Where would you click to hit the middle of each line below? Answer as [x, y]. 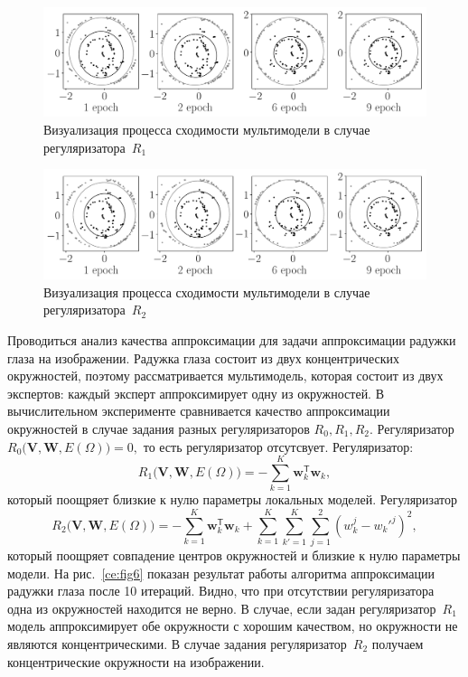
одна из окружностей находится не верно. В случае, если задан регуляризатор [222, 608]
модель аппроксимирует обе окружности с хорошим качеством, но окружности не [233, 626]
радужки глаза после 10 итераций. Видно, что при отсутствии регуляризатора [221, 591]
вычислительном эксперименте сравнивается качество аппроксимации [199, 411]
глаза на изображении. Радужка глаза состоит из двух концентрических [203, 357]
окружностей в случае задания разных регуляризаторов [159, 428]
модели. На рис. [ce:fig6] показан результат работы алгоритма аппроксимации [221, 573]
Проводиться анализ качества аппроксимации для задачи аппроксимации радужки [232, 340]
